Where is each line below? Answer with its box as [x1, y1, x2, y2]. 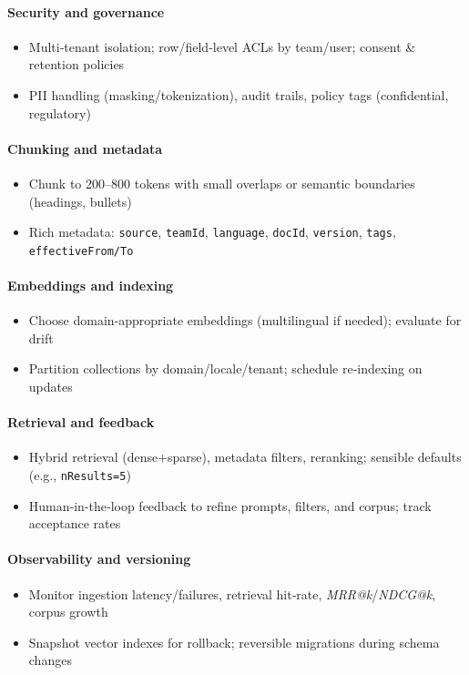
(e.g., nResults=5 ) [28, 465, 131, 485]
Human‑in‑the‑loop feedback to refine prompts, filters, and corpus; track [28, 496, 432, 515]
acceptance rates [28, 514, 121, 533]
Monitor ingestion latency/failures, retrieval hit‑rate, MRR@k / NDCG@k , [28, 584, 436, 603]
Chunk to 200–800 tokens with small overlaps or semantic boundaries [28, 173, 415, 192]
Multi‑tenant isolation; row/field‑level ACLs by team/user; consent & [28, 36, 416, 56]
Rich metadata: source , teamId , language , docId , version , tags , [28, 222, 396, 241]
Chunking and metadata [7, 138, 163, 158]
